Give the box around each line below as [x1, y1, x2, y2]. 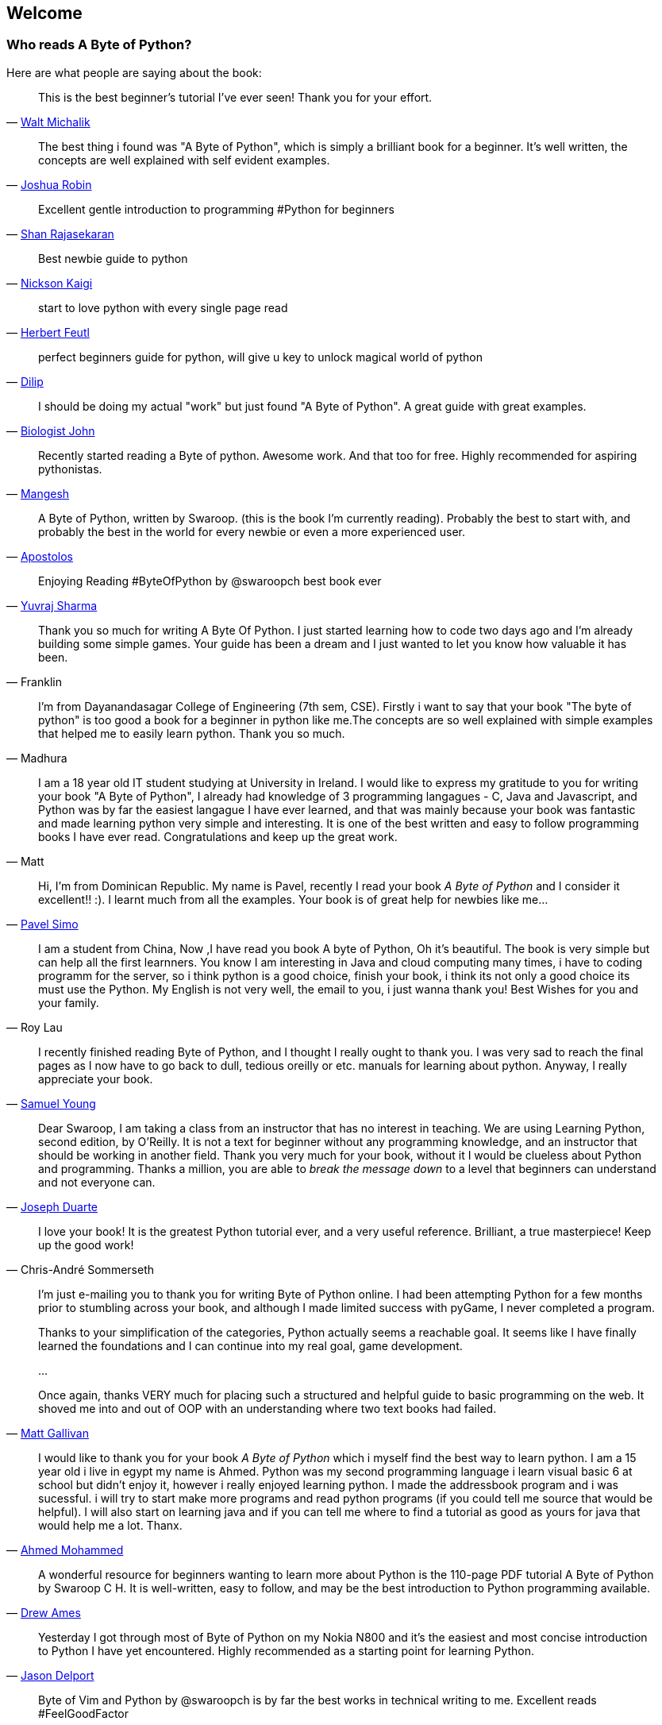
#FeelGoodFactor [38, 1706, 129, 1720]
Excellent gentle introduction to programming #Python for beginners [38, 202, 395, 216]
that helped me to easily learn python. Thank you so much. [38, 726, 345, 740]
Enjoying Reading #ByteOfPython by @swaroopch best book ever [38, 573, 382, 588]
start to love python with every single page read [38, 300, 288, 315]
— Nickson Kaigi [6, 276, 93, 290]
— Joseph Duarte [6, 1199, 98, 1214]
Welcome [6, 3, 83, 23]
